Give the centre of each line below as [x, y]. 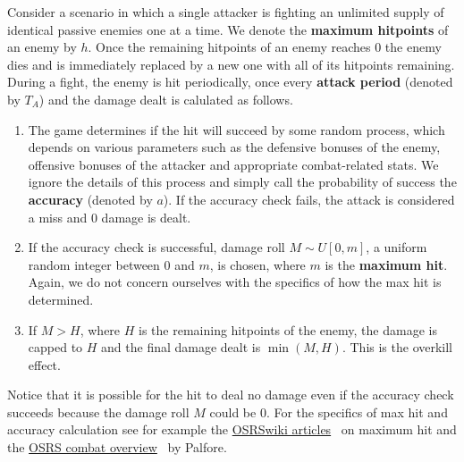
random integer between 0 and [111, 264]
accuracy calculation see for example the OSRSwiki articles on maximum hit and [232, 429]
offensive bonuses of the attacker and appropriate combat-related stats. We [233, 164]
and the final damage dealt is [181, 347]
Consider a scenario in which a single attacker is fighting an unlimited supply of [226, 12]
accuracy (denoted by [90, 199]
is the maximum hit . [386, 264]
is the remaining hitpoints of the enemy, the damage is [288, 329]
